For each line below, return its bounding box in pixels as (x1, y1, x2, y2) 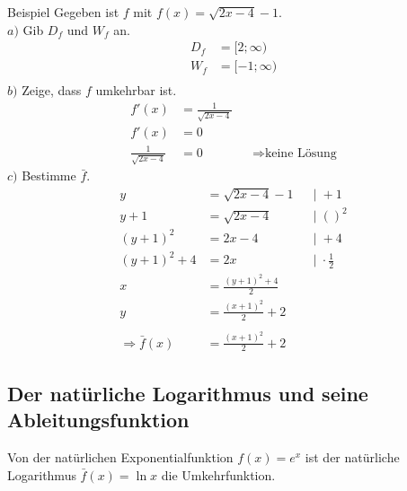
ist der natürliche (305, 448, 400, 467)
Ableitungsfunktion (7, 406, 190, 434)
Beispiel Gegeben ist (7, 3, 119, 21)
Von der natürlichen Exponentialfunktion (7, 448, 234, 467)
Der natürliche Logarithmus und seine (7, 379, 368, 407)
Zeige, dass (22, 81, 82, 100)
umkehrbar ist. (95, 81, 177, 100)
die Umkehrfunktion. (161, 465, 276, 484)
